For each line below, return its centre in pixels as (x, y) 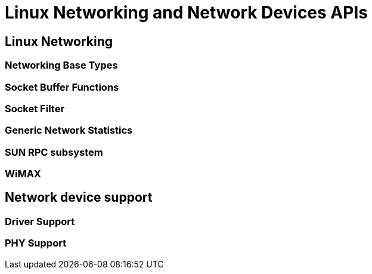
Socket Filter (35, 108)
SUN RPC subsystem (54, 152)
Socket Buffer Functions (62, 87)
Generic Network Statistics (69, 130)
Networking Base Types (61, 65)
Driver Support (40, 221)
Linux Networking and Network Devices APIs (186, 13)
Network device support (79, 198)
